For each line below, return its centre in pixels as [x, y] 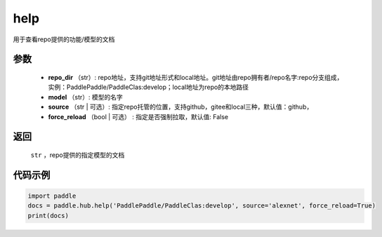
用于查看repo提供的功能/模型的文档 [64, 39]
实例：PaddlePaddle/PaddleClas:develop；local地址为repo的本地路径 [149, 87]
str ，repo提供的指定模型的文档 [78, 155]
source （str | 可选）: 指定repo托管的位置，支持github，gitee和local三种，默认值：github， [180, 107]
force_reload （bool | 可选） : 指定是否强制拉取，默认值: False [138, 116]
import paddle [52, 196]
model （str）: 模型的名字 [85, 97]
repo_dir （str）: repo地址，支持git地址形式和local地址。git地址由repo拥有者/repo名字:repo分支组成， [196, 77]
